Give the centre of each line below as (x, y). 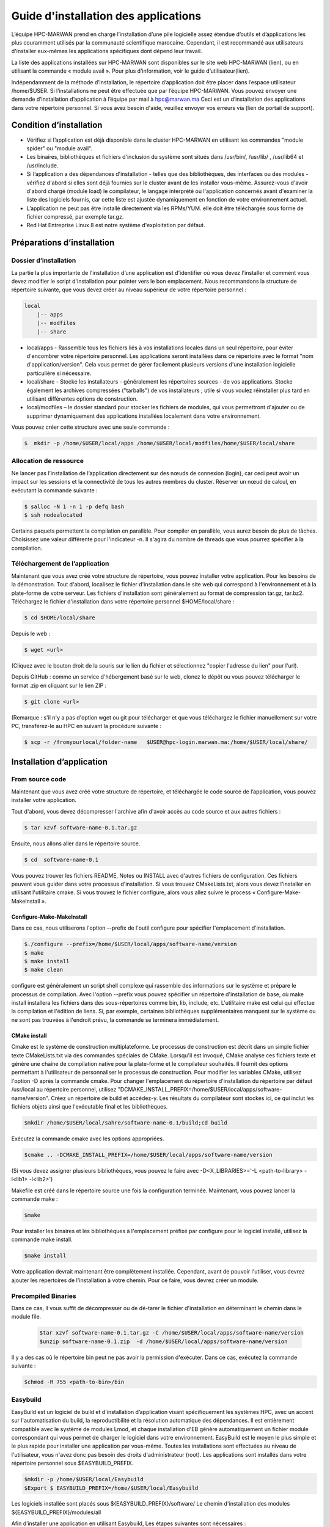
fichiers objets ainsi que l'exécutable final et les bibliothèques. (90, 1106)
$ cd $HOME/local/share (60, 618)
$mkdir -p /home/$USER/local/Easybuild (84, 1479)
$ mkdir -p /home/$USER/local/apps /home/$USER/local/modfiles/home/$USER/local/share (159, 443)
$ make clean (44, 970)
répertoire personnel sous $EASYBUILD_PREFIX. (72, 1463)
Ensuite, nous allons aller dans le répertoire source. (76, 844)
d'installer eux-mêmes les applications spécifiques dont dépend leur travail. (107, 51)
